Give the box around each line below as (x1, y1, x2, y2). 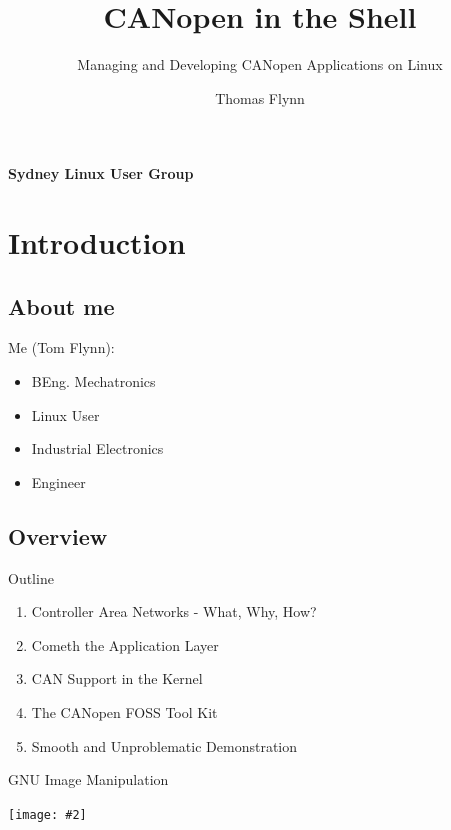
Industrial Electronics (31, 438, 164, 459)
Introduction (8, 222, 186, 263)
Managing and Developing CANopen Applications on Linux (77, 54, 443, 75)
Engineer (31, 471, 86, 492)
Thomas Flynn (215, 87, 305, 108)
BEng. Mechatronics (31, 371, 156, 392)
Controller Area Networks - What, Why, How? (31, 601, 317, 622)
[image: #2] (8, 807, 87, 822)
